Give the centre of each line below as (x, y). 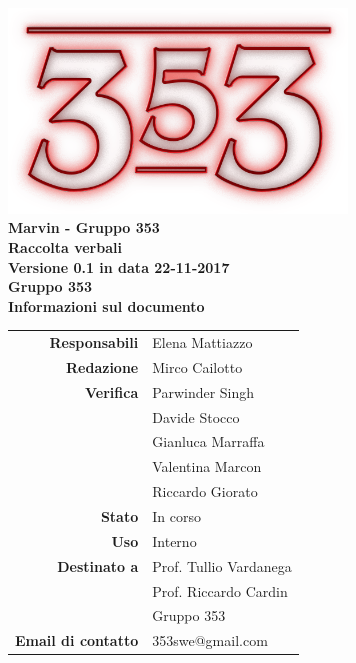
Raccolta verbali (65, 246)
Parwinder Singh (203, 391)
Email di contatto (77, 640)
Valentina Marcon (207, 466)
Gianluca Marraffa (208, 441)
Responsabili (94, 342)
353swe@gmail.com (210, 640)
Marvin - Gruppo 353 (84, 227)
